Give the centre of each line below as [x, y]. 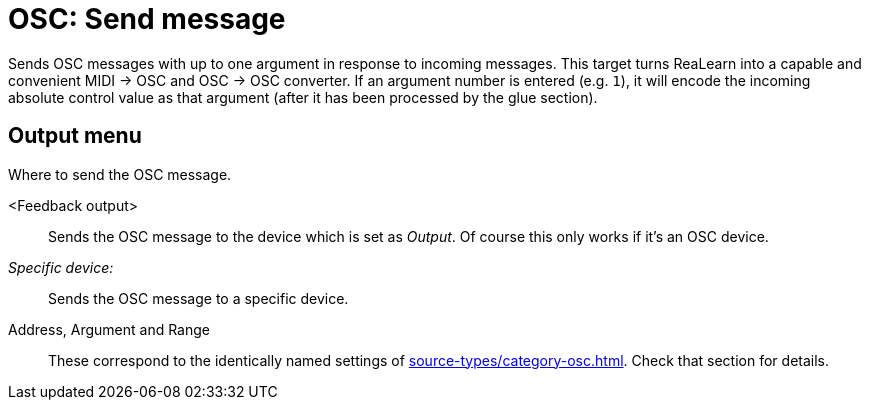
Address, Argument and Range [109, 329]
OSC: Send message [147, 19]
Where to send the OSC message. [120, 174]
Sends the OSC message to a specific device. [198, 298]
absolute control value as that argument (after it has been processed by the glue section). [303, 97]
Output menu [75, 136]
